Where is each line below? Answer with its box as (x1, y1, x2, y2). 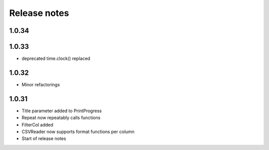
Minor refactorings (21, 81, 60, 87)
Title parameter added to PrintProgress (21, 108, 102, 114)
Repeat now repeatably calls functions (21, 115, 101, 121)
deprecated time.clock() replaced (21, 55, 91, 62)
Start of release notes (21, 136, 66, 142)
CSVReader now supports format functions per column (21, 129, 134, 135)
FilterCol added (21, 122, 53, 128)
